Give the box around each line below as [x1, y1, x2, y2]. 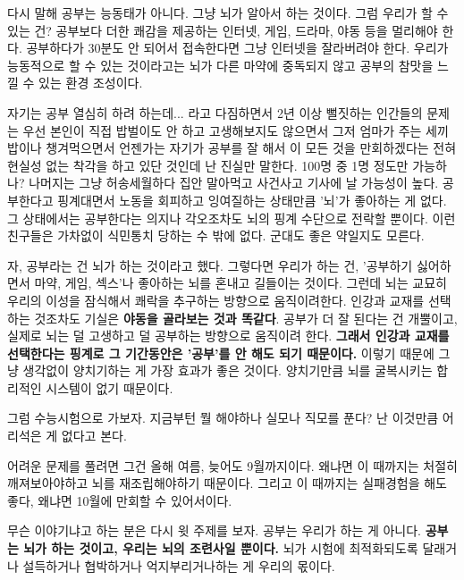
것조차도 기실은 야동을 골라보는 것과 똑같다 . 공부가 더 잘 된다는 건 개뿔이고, [34, 308, 458, 327]
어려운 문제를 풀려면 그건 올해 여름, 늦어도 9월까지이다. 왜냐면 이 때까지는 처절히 [7, 456, 458, 475]
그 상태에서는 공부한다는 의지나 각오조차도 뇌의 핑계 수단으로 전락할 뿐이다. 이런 [7, 208, 456, 227]
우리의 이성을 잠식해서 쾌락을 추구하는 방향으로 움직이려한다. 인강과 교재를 [7, 290, 425, 309]
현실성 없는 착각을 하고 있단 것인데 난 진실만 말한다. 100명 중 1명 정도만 [7, 156, 409, 174]
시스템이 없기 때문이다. [46, 378, 173, 397]
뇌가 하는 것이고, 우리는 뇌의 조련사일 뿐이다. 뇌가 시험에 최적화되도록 [23, 539, 418, 558]
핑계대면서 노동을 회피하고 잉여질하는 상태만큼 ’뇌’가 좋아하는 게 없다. [57, 190, 447, 209]
